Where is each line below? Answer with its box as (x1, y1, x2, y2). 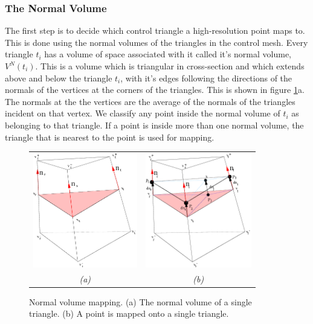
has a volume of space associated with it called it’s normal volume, (44, 48, 292, 60)
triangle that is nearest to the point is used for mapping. (5, 130, 215, 143)
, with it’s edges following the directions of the (120, 71, 292, 84)
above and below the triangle (5, 71, 112, 84)
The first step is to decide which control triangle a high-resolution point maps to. (5, 24, 305, 37)
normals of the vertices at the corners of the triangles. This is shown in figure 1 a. (5, 83, 305, 96)
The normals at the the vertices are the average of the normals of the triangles (5, 95, 295, 107)
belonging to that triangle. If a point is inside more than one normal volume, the (5, 118, 304, 131)
